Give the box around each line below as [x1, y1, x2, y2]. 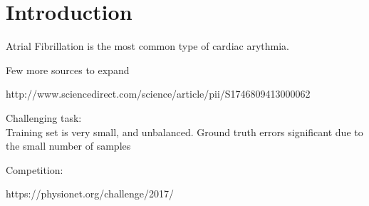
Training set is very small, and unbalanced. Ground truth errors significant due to [6, 124, 363, 139]
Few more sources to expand [6, 62, 130, 77]
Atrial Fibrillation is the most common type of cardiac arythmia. [6, 38, 289, 53]
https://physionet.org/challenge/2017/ [6, 186, 174, 201]
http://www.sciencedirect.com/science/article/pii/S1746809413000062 [6, 86, 311, 101]
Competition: [6, 162, 63, 177]
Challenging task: [6, 110, 82, 125]
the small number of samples [6, 138, 131, 153]
